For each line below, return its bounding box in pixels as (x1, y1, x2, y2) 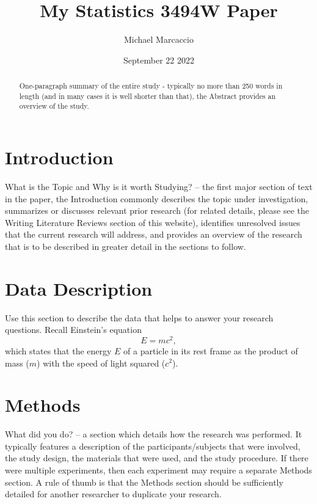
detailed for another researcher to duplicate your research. (5, 488, 222, 500)
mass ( (5, 356, 29, 369)
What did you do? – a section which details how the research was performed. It (5, 428, 302, 440)
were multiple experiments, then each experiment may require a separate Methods (5, 464, 312, 477)
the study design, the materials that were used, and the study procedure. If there (5, 451, 308, 464)
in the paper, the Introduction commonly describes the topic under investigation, (5, 192, 308, 205)
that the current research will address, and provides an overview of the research (5, 228, 302, 241)
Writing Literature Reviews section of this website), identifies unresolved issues (5, 216, 301, 228)
